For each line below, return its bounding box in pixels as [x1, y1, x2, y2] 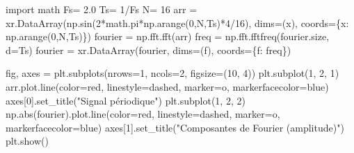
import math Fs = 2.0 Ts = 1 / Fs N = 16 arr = [6, 2, 198, 16]
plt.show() [6, 134, 49, 148]
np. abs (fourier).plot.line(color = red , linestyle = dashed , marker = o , [6, 107, 280, 121]
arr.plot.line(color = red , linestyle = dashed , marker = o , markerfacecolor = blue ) [6, 79, 329, 93]
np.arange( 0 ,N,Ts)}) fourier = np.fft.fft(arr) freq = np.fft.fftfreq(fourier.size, [6, 29, 330, 44]
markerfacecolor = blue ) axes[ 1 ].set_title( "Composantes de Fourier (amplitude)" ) [6, 120, 344, 134]
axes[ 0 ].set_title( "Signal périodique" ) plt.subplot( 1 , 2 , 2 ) [6, 93, 246, 107]
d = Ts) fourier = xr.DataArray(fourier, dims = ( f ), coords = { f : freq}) [6, 42, 291, 57]
